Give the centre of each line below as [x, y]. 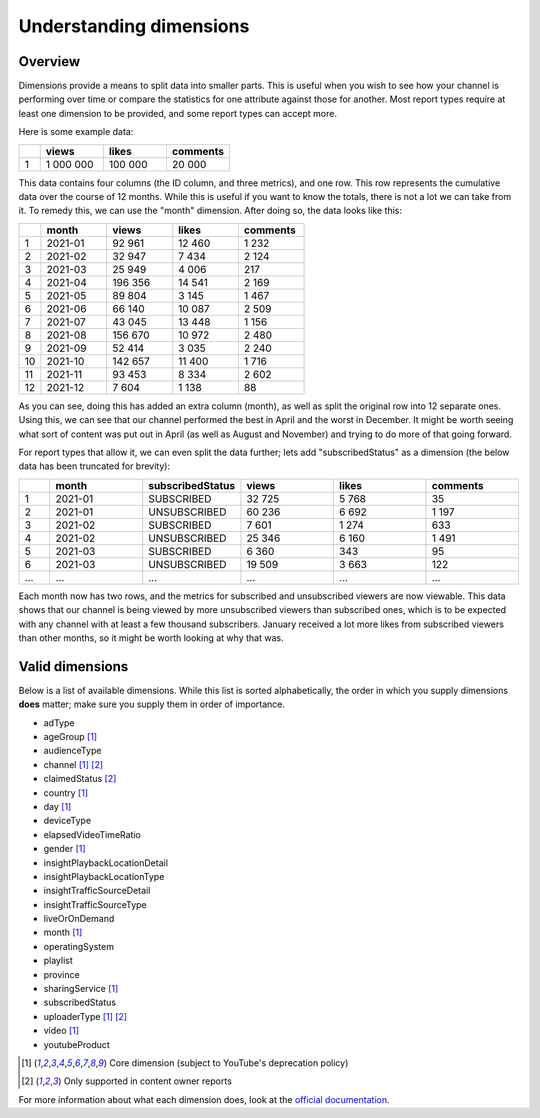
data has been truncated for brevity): [94, 466]
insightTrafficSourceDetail [97, 891]
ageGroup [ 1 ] [70, 736]
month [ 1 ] [63, 932]
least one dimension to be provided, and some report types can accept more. [177, 113]
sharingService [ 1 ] [81, 989]
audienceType [72, 751]
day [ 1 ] [57, 806]
